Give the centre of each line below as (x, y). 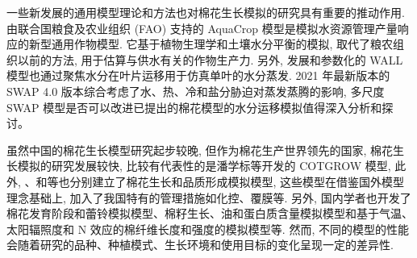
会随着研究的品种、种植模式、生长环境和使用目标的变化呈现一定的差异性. (200, 245)
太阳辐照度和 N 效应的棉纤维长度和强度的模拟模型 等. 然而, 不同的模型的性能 (208, 229)
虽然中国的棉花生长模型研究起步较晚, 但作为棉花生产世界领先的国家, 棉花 (200, 150)
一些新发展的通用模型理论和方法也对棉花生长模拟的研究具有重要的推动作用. (206, 12)
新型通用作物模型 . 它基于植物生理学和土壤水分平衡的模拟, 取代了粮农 (211, 44)
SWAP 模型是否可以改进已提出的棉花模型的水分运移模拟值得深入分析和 (194, 107)
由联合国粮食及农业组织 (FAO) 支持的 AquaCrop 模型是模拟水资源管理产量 (202, 28)
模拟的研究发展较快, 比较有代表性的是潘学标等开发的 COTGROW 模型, (204, 166)
